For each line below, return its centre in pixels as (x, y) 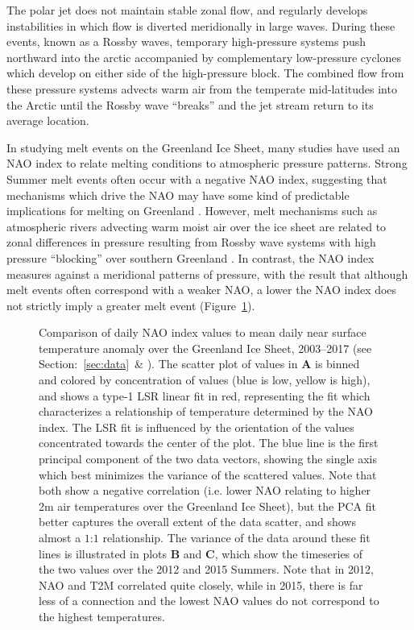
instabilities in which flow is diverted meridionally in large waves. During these (201, 25)
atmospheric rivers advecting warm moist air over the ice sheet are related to (197, 226)
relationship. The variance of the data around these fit (236, 537)
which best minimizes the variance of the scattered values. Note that (208, 474)
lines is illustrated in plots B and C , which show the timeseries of (201, 553)
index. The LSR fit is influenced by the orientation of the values (197, 427)
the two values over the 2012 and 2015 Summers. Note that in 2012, (206, 569)
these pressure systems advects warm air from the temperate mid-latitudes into (202, 88)
